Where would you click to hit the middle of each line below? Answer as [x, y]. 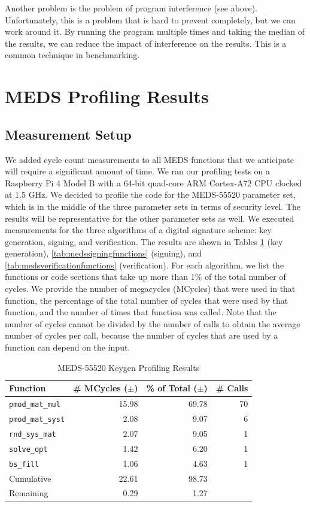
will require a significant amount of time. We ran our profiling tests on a [138, 171]
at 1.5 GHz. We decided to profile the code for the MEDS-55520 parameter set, [150, 194]
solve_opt [28, 449]
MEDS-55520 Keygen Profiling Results [129, 367]
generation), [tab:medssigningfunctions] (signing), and [104, 253]
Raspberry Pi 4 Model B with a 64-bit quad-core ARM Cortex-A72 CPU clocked [154, 182]
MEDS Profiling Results [107, 96]
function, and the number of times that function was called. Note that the [141, 312]
